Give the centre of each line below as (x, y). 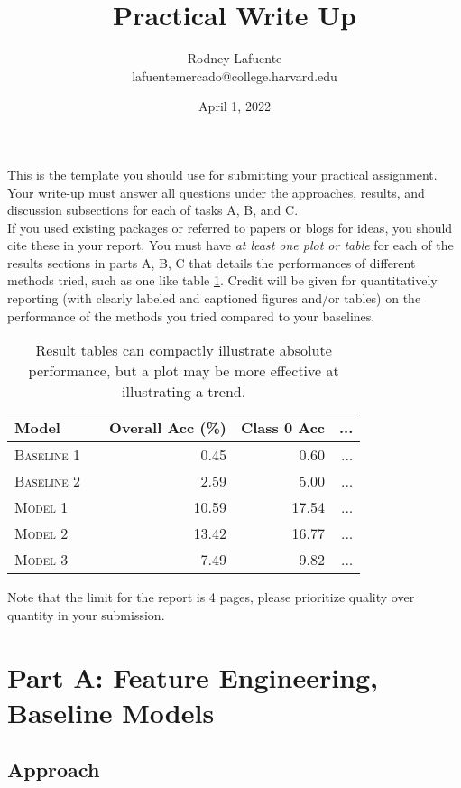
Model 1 (41, 507)
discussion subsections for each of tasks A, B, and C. (153, 210)
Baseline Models (111, 712)
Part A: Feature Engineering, (193, 677)
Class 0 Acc (283, 428)
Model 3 (41, 560)
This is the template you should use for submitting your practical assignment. (222, 174)
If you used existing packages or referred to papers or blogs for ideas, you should (230, 227)
